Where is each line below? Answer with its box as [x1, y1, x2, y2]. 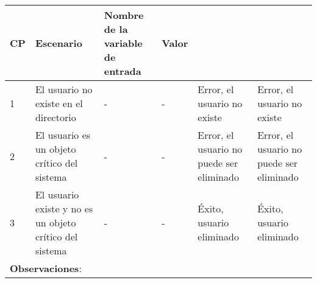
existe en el [35, 96, 83, 110]
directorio [35, 110, 76, 124]
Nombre [104, 8, 144, 22]
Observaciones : [10, 261, 82, 275]
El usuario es [35, 128, 91, 142]
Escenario [35, 36, 82, 50]
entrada [104, 64, 141, 78]
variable [104, 36, 143, 50]
